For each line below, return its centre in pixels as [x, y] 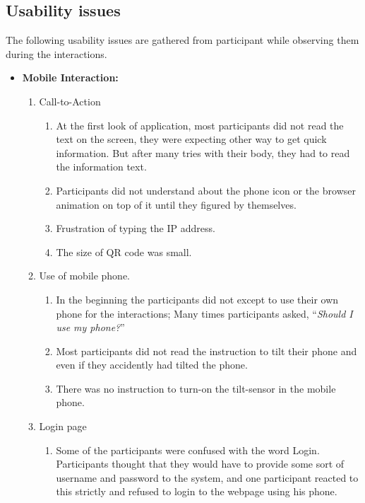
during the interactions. [56, 53]
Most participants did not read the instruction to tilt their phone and [207, 351]
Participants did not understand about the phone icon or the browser [206, 190]
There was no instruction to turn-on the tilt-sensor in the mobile [196, 388]
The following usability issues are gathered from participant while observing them [182, 40]
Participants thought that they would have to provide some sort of [200, 464]
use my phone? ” [90, 327]
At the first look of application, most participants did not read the [200, 125]
